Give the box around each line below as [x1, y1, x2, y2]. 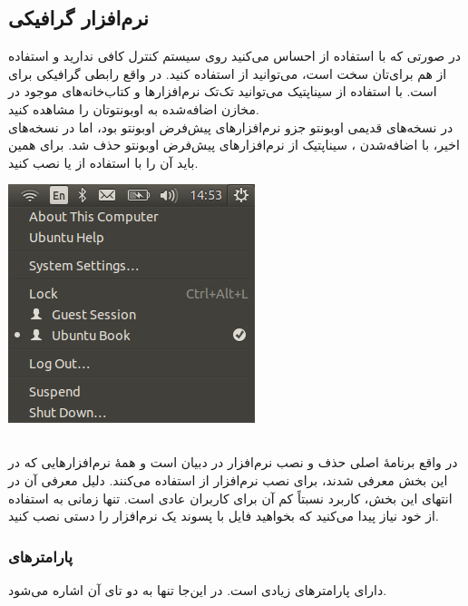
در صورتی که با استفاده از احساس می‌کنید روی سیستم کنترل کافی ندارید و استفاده [8, 46, 461, 65]
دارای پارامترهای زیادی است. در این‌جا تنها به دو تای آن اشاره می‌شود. [8, 580, 387, 599]
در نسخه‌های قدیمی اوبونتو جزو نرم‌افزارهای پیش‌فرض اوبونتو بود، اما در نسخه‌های [8, 117, 453, 136]
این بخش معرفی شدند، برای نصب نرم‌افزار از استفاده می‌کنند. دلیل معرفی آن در [8, 470, 448, 489]
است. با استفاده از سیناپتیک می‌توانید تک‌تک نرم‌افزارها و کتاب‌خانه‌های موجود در [8, 82, 437, 101]
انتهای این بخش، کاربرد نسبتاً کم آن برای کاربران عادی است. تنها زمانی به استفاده [8, 488, 453, 507]
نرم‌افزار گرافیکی [8, 4, 149, 32]
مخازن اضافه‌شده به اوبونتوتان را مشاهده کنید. [8, 99, 259, 118]
